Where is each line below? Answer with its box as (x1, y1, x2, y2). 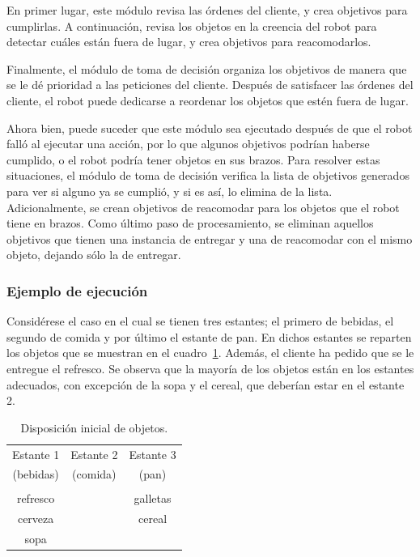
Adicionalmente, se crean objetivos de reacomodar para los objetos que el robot (6, 198, 400, 215)
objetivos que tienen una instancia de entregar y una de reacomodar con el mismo (6, 230, 413, 247)
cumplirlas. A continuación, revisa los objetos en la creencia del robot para (6, 17, 377, 34)
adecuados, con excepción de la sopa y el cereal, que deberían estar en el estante (6, 376, 405, 393)
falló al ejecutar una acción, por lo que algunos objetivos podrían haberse (6, 135, 370, 152)
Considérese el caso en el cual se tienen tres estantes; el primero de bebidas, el (6, 313, 394, 330)
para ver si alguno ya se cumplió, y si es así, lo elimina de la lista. (6, 182, 333, 199)
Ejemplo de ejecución (6, 280, 148, 300)
